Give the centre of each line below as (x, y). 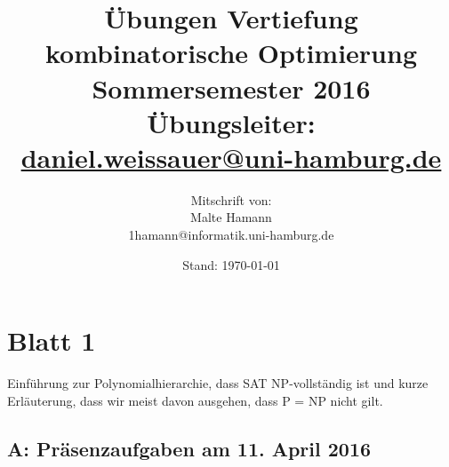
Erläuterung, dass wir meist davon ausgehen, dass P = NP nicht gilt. (195, 400)
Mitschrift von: (231, 199)
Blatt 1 (52, 340)
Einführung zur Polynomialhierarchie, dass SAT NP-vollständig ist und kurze (218, 383)
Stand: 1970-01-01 (231, 264)
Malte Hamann (231, 217)
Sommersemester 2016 (231, 87)
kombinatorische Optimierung (231, 53)
